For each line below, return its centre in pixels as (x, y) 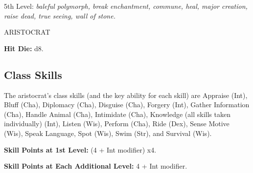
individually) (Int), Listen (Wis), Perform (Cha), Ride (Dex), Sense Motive (117, 124)
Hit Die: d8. (24, 48)
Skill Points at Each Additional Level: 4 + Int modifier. (96, 166)
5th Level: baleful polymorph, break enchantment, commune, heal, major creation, (126, 6)
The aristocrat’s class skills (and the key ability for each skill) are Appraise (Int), (126, 95)
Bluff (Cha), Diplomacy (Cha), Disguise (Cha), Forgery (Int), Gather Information (127, 105)
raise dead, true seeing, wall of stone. (60, 15)
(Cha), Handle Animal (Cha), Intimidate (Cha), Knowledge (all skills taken (117, 114)
